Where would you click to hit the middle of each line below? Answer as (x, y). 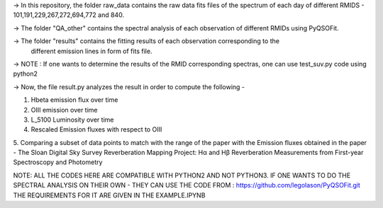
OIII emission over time (64, 110)
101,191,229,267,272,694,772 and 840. (68, 15)
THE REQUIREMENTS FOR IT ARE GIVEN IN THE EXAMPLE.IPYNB (109, 195)
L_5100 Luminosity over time (72, 120)
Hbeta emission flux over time (74, 100)
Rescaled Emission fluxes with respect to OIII (96, 129)
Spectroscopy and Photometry (58, 162)
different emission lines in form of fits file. (91, 51)
